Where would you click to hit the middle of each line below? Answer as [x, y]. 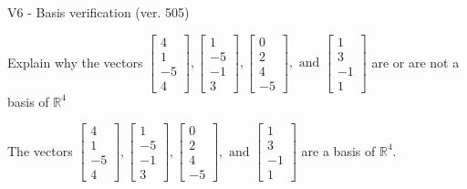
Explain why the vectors [75, 62]
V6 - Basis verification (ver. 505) [99, 12]
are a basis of [338, 150]
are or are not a [415, 62]
